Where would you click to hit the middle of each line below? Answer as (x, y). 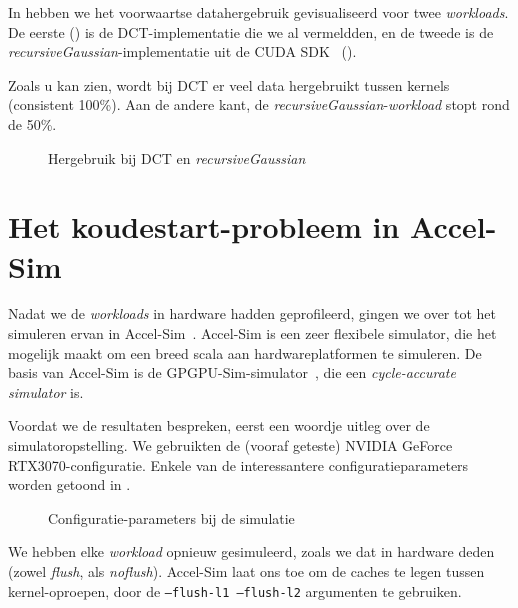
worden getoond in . (69, 484)
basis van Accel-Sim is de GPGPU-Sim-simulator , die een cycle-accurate (232, 372)
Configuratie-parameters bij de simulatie (171, 517)
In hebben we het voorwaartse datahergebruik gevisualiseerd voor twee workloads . (258, 12)
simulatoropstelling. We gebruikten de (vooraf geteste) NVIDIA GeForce (230, 445)
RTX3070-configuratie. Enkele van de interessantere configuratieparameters (238, 464)
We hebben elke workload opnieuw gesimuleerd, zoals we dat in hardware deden (251, 551)
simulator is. (46, 391)
